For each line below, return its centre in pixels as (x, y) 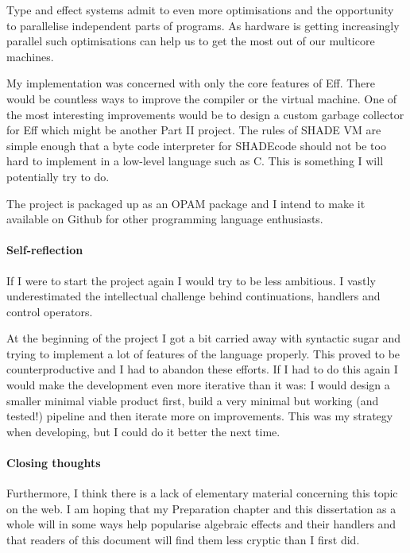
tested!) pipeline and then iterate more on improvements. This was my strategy (200, 416)
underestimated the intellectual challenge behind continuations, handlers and (193, 296)
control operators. (50, 311)
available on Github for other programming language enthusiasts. (165, 219)
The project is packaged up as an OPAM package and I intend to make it (186, 203)
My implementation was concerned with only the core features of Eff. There (191, 83)
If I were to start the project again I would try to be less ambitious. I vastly (191, 280)
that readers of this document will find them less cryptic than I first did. (183, 540)
